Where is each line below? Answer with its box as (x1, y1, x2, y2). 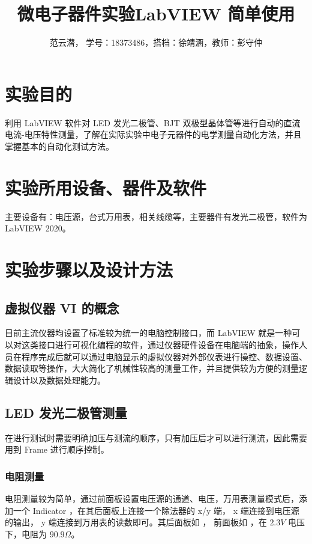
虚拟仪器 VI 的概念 (5, 298, 119, 317)
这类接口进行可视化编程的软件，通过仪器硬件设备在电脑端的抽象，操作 (21, 338, 299, 350)
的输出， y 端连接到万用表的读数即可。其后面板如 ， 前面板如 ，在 (5, 516, 267, 528)
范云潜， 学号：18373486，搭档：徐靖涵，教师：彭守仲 (49, 36, 263, 49)
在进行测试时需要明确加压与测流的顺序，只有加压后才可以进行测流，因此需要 (5, 431, 307, 444)
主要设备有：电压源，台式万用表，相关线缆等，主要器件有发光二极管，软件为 (5, 210, 307, 222)
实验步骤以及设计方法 (5, 257, 173, 281)
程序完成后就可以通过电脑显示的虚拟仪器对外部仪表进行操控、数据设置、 (21, 350, 307, 362)
